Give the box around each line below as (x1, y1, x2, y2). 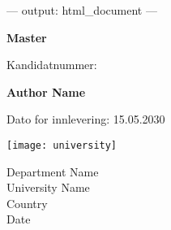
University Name (6, 179, 90, 196)
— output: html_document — (6, 2, 157, 18)
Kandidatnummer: (6, 56, 97, 73)
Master (6, 28, 47, 46)
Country (6, 194, 48, 211)
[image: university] (6, 139, 118, 151)
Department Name (6, 163, 99, 180)
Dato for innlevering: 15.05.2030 (6, 111, 165, 128)
